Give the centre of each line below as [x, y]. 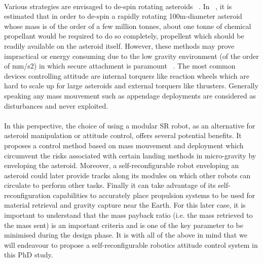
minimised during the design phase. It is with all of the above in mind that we [126, 235]
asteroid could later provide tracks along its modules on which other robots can [127, 175]
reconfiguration [27, 195]
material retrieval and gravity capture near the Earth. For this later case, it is [125, 205]
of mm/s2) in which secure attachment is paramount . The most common [120, 66]
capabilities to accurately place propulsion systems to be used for [154, 195]
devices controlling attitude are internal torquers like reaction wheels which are [127, 75]
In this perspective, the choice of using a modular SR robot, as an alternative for [130, 125]
